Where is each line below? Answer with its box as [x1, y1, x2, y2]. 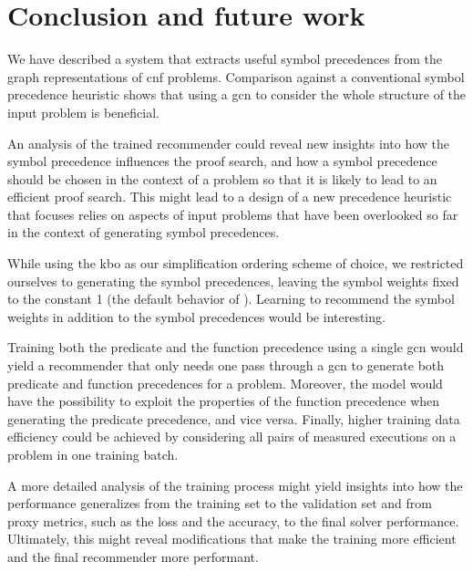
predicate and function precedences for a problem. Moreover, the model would [7, 373, 443, 392]
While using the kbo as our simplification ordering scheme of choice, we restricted [7, 254, 464, 273]
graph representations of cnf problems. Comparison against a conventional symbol [7, 67, 465, 86]
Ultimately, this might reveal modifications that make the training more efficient [7, 529, 457, 548]
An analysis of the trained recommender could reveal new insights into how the [7, 133, 450, 152]
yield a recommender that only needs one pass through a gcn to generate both [7, 356, 445, 375]
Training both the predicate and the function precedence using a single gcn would [7, 338, 464, 357]
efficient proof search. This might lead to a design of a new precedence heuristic [7, 187, 452, 206]
